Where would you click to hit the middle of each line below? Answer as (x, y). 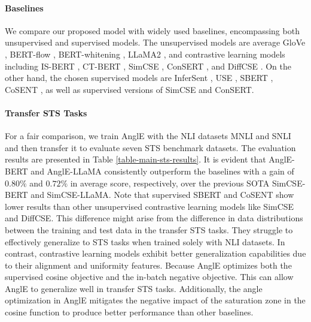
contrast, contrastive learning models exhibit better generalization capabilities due (155, 253)
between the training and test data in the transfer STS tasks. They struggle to (149, 229)
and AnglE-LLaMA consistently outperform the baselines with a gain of (162, 171)
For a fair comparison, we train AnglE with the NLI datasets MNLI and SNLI (148, 136)
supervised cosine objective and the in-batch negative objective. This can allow (149, 277)
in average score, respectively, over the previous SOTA (170, 183)
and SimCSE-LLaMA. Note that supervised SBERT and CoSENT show (162, 195)
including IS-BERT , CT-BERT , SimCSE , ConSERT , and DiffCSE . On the (148, 66)
